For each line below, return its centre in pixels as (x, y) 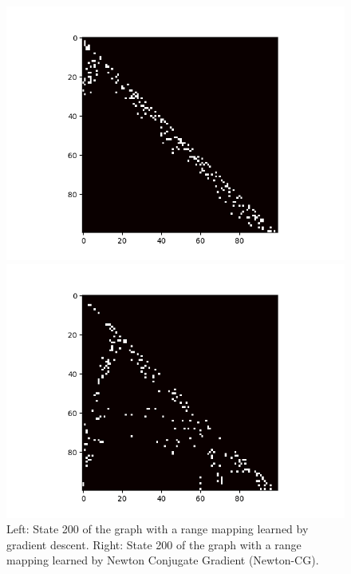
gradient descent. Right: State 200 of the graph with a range (154, 544)
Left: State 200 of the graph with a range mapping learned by (158, 529)
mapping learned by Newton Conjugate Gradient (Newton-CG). (163, 560)
